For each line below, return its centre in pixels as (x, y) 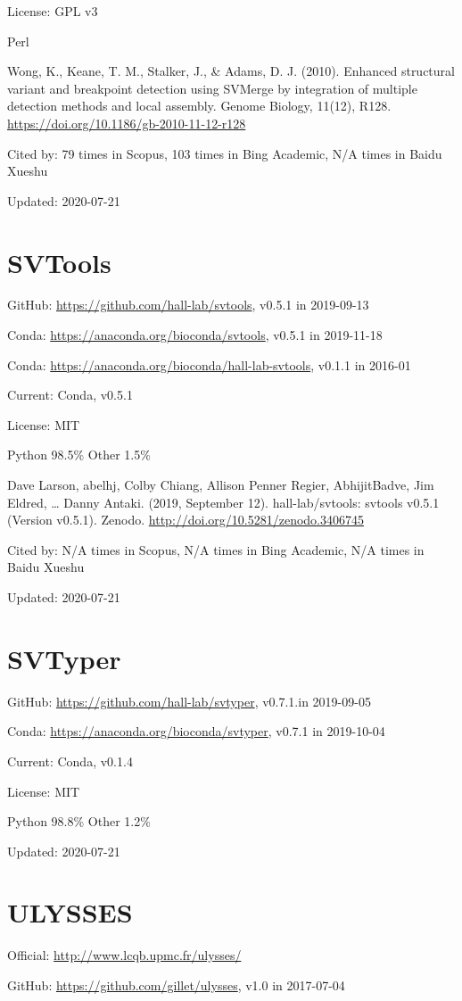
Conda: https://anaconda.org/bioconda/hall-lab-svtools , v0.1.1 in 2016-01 (209, 364)
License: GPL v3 (53, 11)
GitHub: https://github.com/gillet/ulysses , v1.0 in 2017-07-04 (176, 985)
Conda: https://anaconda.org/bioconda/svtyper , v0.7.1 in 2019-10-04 (196, 731)
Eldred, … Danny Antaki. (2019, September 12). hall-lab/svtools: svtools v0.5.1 (223, 502)
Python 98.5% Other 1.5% (79, 455)
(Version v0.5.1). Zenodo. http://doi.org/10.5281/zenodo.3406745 (186, 520)
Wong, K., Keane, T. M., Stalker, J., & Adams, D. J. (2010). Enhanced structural (231, 71)
